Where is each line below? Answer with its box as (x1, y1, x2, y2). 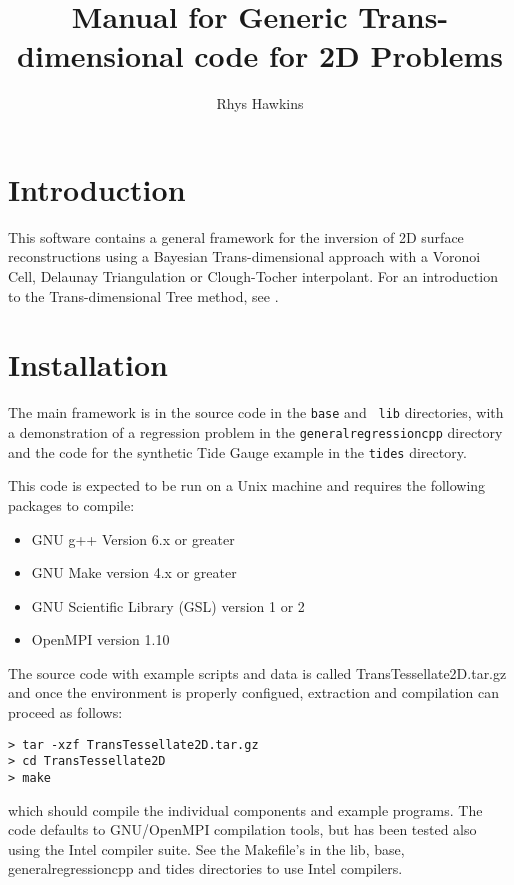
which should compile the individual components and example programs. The (8, 799, 483, 820)
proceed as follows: (8, 702, 123, 723)
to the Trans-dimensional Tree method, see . (8, 285, 279, 306)
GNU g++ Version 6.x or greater (31, 528, 235, 549)
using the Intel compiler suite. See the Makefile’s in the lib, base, (8, 838, 405, 859)
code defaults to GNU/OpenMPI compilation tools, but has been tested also (8, 819, 477, 840)
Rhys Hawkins (216, 93, 304, 114)
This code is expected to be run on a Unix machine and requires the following (8, 475, 486, 496)
